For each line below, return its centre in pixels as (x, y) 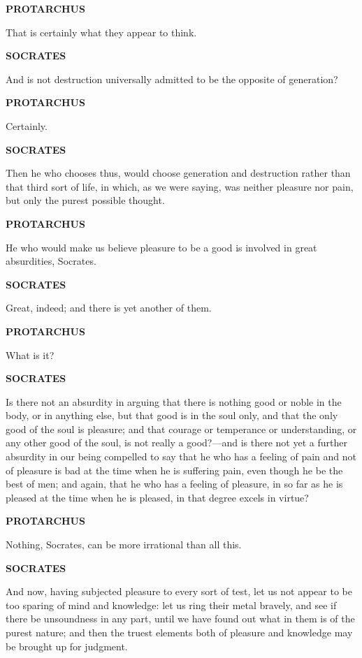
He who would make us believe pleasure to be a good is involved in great (161, 247)
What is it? (30, 354)
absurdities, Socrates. (51, 261)
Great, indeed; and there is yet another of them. (109, 308)
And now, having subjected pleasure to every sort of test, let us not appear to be (179, 591)
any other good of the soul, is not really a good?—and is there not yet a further (176, 443)
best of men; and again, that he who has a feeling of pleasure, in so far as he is (174, 484)
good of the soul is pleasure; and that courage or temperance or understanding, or (181, 429)
